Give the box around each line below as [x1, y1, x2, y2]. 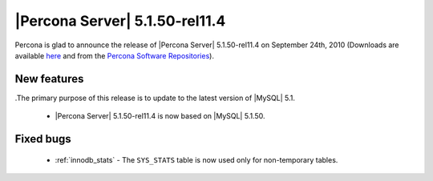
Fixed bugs [14, 132, 71, 146]
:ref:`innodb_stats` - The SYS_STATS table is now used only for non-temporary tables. [55, 155, 338, 164]
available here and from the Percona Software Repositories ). [14, 50, 214, 60]
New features [14, 72, 84, 86]
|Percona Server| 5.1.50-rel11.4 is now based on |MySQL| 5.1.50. [55, 111, 265, 121]
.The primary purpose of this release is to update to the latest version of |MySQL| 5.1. [14, 93, 296, 103]
